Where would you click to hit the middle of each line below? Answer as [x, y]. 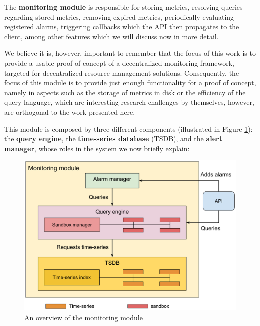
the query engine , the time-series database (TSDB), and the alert [113, 139]
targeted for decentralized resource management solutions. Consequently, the [122, 72]
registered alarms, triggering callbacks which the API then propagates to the [122, 26]
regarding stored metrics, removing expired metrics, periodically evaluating [119, 16]
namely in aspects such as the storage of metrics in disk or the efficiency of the [125, 92]
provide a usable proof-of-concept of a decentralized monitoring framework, [119, 62]
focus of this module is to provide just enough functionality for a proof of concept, [130, 83]
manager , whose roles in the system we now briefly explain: [97, 148]
